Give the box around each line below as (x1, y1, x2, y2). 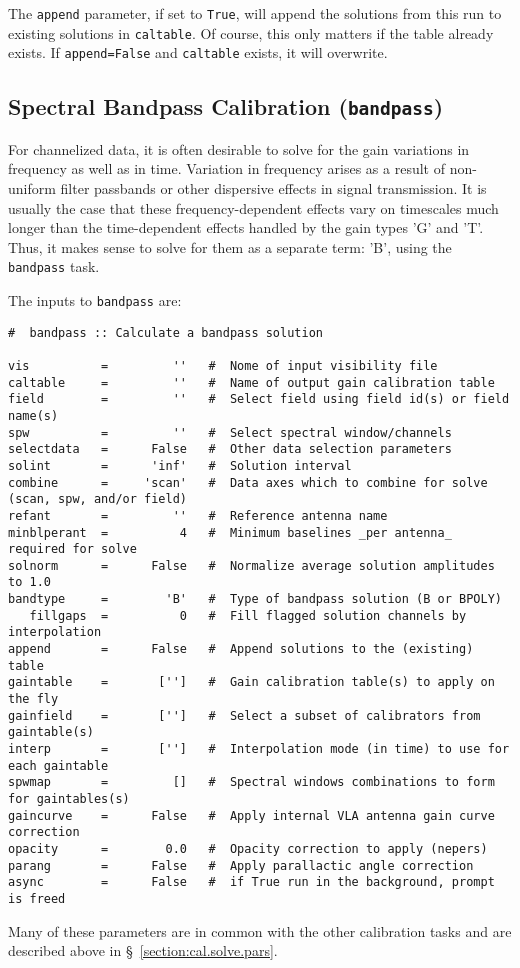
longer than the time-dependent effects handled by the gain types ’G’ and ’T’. (8, 217, 484, 238)
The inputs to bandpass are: (8, 289, 182, 310)
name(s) (8, 408, 59, 423)
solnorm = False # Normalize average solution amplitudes (8, 558, 495, 573)
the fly (8, 692, 59, 707)
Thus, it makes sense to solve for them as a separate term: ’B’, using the (8, 236, 452, 257)
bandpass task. (8, 256, 100, 277)
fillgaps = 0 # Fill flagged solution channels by (29, 608, 467, 623)
